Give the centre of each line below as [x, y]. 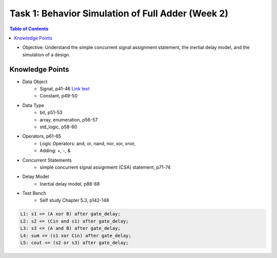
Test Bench [34, 193]
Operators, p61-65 [42, 136]
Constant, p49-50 [59, 96]
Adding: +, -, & [55, 151]
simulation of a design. [46, 54]
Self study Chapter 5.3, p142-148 [75, 201]
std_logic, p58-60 [58, 127]
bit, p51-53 [51, 112]
